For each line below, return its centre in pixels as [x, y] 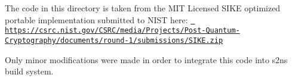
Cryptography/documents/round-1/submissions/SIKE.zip [114, 40]
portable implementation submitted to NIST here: [96, 19]
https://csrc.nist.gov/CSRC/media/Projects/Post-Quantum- [122, 31]
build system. [29, 71]
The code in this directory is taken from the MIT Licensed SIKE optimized [143, 8]
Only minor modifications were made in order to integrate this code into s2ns [146, 59]
